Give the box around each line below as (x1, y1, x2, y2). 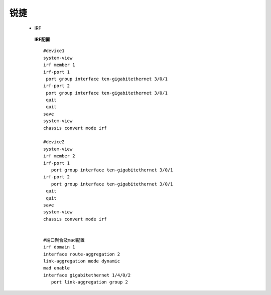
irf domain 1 (43, 244, 75, 250)
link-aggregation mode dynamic (43, 258, 120, 264)
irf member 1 (43, 62, 75, 68)
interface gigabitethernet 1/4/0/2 (43, 272, 131, 278)
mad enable (43, 265, 70, 271)
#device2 (43, 139, 65, 145)
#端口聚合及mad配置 (43, 237, 85, 243)
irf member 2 (43, 153, 75, 159)
